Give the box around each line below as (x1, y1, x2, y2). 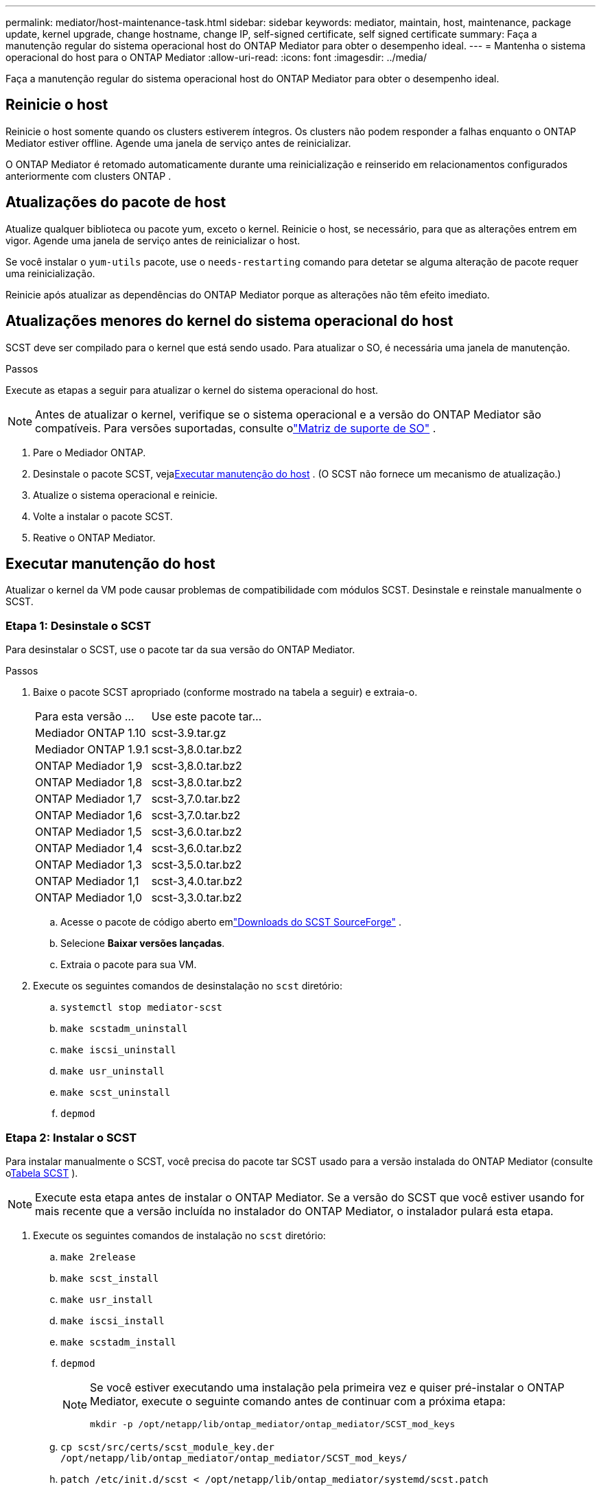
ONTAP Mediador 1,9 (35, 759, 143, 773)
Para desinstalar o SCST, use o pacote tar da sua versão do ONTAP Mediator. (5, 644, 355, 656)
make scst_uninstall (60, 1087, 171, 1099)
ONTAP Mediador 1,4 (35, 841, 143, 856)
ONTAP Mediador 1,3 (35, 858, 142, 872)
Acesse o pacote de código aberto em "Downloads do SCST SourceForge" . (60, 916, 402, 928)
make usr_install (60, 1293, 153, 1305)
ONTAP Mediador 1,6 (35, 808, 142, 823)
